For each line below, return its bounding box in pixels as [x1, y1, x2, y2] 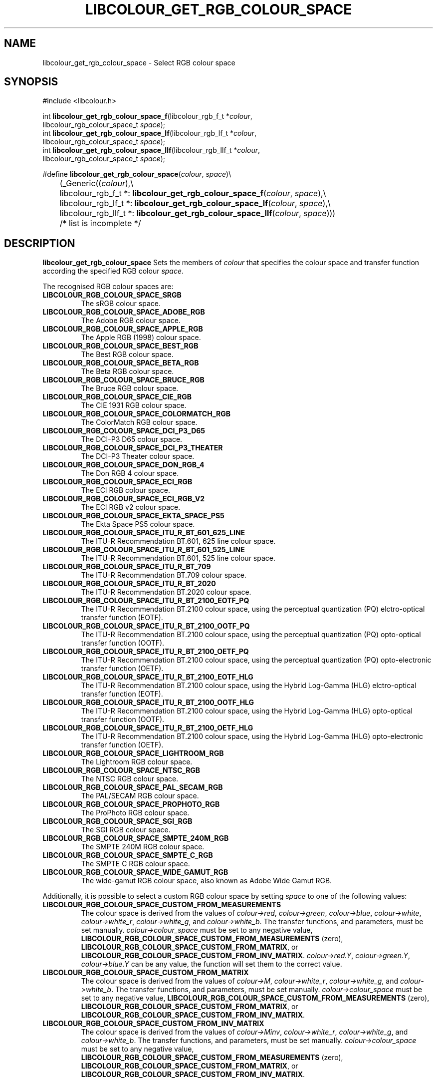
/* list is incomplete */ [59, 218, 141, 229]
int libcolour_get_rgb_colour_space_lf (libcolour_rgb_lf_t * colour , [42, 129, 256, 138]
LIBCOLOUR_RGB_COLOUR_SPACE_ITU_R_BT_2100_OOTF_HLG [42, 698, 254, 707]
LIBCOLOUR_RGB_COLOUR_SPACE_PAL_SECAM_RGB [42, 783, 223, 792]
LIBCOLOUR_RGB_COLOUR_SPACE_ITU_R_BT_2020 [42, 579, 216, 588]
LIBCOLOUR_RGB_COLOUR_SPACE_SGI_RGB [42, 817, 193, 826]
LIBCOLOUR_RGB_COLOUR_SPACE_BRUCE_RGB [42, 375, 205, 384]
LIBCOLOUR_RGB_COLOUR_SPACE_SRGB [42, 291, 182, 300]
